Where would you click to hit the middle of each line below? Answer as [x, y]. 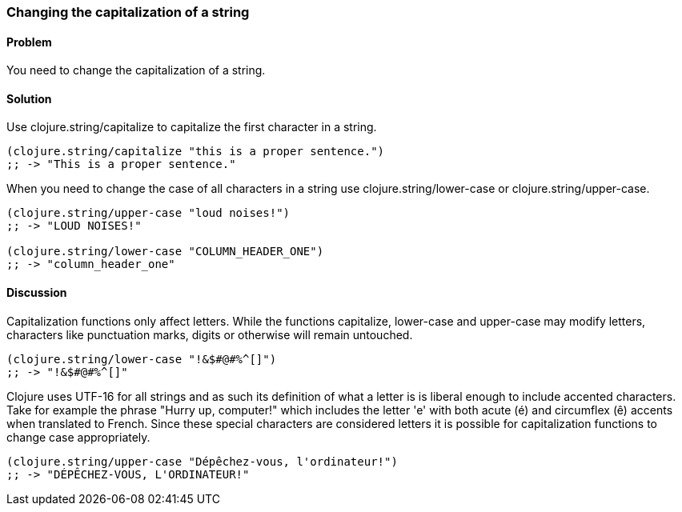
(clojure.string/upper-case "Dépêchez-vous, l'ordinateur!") [202, 461]
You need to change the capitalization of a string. [136, 70]
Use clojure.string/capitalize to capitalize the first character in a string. [192, 127]
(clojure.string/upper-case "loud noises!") [148, 213]
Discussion [37, 293]
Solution [29, 98]
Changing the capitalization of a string [128, 12]
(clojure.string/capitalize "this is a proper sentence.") [196, 152]
